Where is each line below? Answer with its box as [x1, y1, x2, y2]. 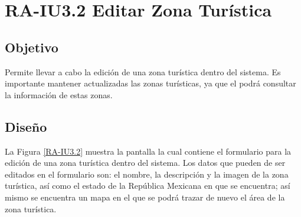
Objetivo [5, 38, 58, 56]
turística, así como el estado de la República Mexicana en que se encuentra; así [5, 179, 290, 192]
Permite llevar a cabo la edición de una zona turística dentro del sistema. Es [5, 65, 281, 78]
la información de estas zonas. [5, 88, 113, 101]
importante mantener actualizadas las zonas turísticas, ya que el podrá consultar [5, 77, 296, 89]
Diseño [5, 117, 47, 135]
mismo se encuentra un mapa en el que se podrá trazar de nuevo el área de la [5, 191, 285, 203]
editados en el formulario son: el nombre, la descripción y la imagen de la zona [5, 168, 289, 180]
